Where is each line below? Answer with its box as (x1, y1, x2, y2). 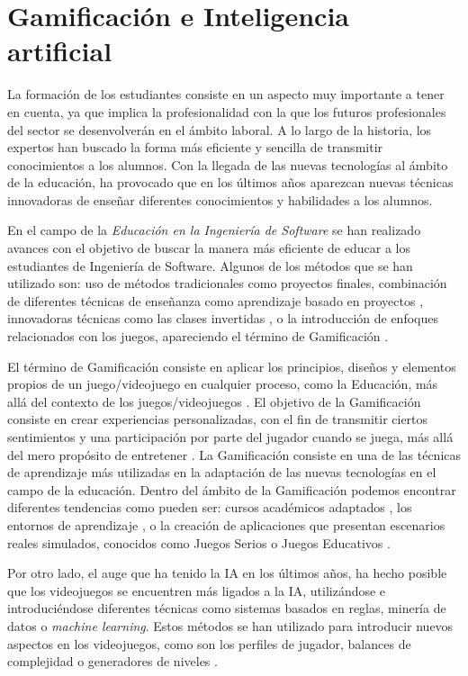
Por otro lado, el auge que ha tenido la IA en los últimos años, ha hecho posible (7, 563, 447, 582)
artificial (7, 32, 112, 69)
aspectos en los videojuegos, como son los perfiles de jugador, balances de (7, 634, 411, 653)
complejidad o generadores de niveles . (7, 652, 218, 671)
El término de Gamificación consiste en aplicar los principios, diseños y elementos (7, 356, 456, 375)
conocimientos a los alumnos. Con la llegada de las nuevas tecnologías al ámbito (7, 155, 448, 174)
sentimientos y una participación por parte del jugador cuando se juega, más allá (7, 428, 454, 446)
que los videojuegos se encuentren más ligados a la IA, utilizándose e (7, 581, 386, 599)
